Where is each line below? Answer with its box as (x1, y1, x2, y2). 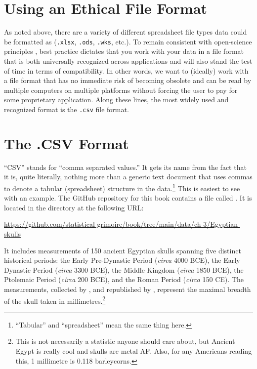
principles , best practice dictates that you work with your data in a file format (4, 46, 244, 56)
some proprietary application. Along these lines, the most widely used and (4, 94, 229, 105)
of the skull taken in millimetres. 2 (4, 294, 106, 306)
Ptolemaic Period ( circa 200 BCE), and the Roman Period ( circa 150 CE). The (4, 274, 244, 285)
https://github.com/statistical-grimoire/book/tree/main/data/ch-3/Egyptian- (4, 219, 240, 229)
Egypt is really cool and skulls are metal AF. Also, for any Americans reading (15, 345, 252, 356)
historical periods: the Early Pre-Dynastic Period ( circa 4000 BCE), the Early (4, 255, 240, 265)
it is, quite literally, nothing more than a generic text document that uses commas (4, 171, 253, 182)
